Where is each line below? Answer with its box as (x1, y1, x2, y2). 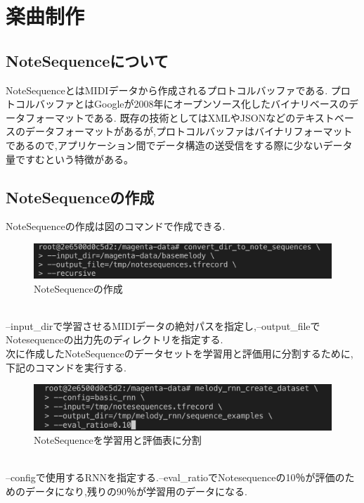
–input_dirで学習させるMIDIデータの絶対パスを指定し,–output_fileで (6, 318, 320, 333)
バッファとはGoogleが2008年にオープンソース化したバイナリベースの (34, 96, 349, 111)
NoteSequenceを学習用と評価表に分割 (34, 433, 202, 447)
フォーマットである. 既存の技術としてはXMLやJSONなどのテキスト (25, 110, 334, 125)
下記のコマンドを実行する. (6, 359, 126, 374)
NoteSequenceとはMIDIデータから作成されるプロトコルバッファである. (6, 82, 328, 97)
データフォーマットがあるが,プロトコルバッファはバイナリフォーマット (25, 124, 353, 139)
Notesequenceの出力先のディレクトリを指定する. (6, 332, 223, 347)
